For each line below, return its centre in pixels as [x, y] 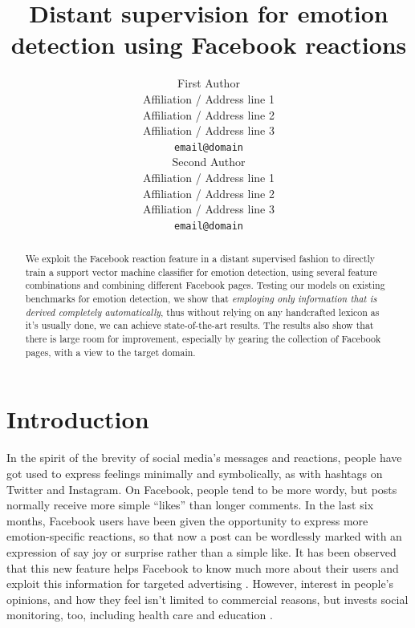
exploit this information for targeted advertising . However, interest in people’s [200, 583]
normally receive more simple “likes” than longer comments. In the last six [190, 505]
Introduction [78, 419]
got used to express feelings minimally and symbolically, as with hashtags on [195, 473]
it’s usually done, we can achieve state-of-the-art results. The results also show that [199, 325]
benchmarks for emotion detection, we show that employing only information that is [201, 299]
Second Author [209, 162]
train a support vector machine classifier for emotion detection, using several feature [201, 271]
